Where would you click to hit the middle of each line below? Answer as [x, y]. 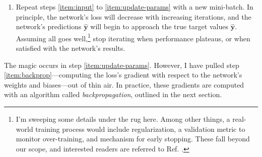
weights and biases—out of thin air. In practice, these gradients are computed [124, 84]
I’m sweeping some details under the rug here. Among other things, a [123, 119]
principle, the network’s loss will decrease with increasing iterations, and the [134, 16]
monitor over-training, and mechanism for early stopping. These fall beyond [133, 139]
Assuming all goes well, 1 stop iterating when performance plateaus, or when [133, 37]
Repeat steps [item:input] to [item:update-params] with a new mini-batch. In [135, 7]
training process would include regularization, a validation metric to [140, 129]
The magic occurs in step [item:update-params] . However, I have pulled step [122, 65]
